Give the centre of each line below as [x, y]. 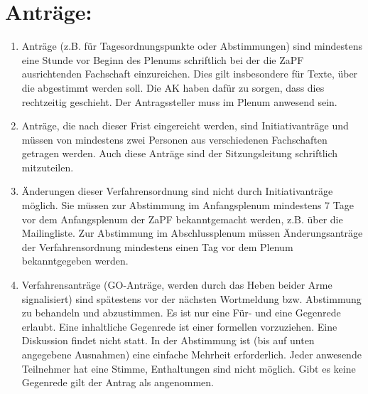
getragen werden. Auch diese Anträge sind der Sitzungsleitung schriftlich [180, 153]
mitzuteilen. [48, 167]
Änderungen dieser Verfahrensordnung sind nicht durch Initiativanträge [177, 191]
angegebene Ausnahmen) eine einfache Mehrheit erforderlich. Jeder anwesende [191, 354]
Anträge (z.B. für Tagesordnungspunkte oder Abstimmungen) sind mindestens [192, 46]
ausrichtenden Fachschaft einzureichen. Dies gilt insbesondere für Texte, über [190, 74]
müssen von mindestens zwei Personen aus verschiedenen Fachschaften [174, 139]
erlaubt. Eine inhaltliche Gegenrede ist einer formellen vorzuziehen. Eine [179, 326]
